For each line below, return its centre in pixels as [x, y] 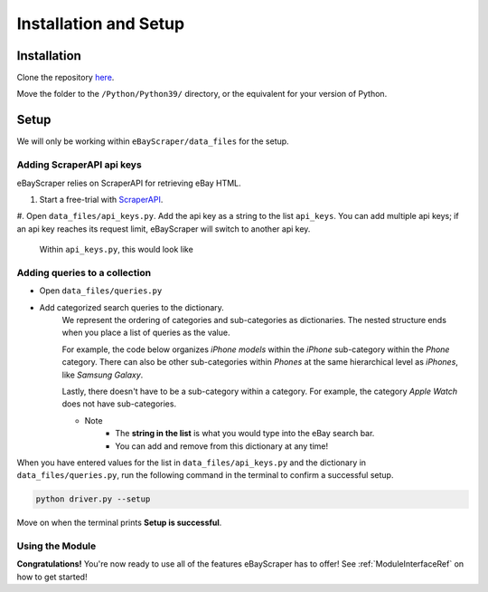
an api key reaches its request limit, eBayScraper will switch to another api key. [164, 229]
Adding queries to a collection [84, 272]
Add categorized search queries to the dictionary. [132, 307]
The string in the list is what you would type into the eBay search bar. [245, 434]
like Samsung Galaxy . [103, 375]
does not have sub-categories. [119, 404]
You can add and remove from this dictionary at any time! [222, 446]
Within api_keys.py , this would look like [116, 250]
